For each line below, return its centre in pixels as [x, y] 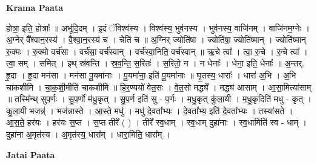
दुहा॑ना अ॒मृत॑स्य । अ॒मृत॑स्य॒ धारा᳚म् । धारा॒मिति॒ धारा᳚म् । [88, 134]
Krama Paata [35, 7]
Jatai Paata [31, 154]
